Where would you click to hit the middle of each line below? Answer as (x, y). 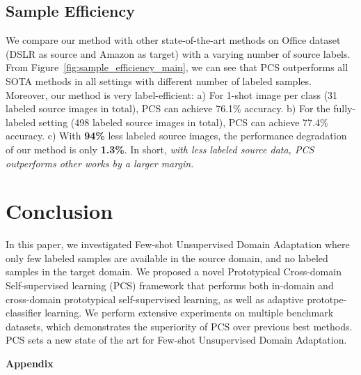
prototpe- (327, 299)
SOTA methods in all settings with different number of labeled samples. (159, 81)
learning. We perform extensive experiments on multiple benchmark (189, 313)
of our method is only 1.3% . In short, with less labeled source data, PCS (160, 149)
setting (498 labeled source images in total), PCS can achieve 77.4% (183, 122)
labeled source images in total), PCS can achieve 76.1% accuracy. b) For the (168, 108)
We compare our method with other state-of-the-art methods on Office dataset (173, 40)
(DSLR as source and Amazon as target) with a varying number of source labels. (178, 53)
